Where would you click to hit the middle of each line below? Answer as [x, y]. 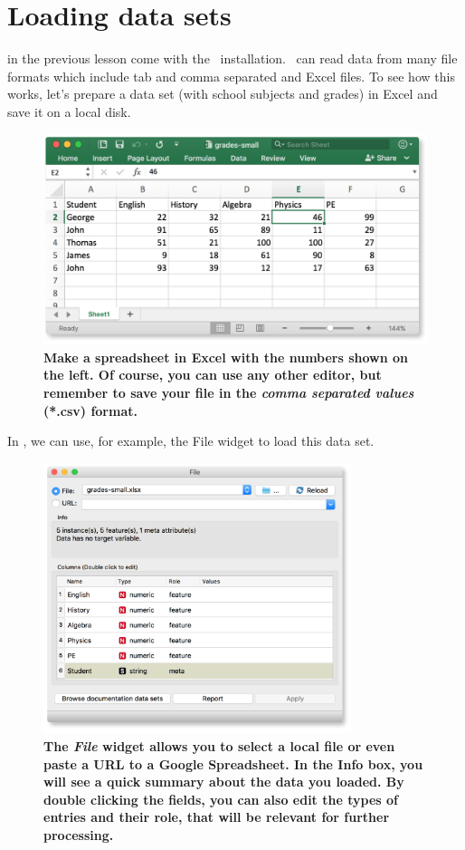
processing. [79, 834]
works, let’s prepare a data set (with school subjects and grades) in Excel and [223, 94]
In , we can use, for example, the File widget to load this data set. [191, 441]
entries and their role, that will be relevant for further [217, 817]
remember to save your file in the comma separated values [229, 392]
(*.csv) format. [90, 410]
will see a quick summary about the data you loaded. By [224, 782]
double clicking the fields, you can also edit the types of [221, 799]
